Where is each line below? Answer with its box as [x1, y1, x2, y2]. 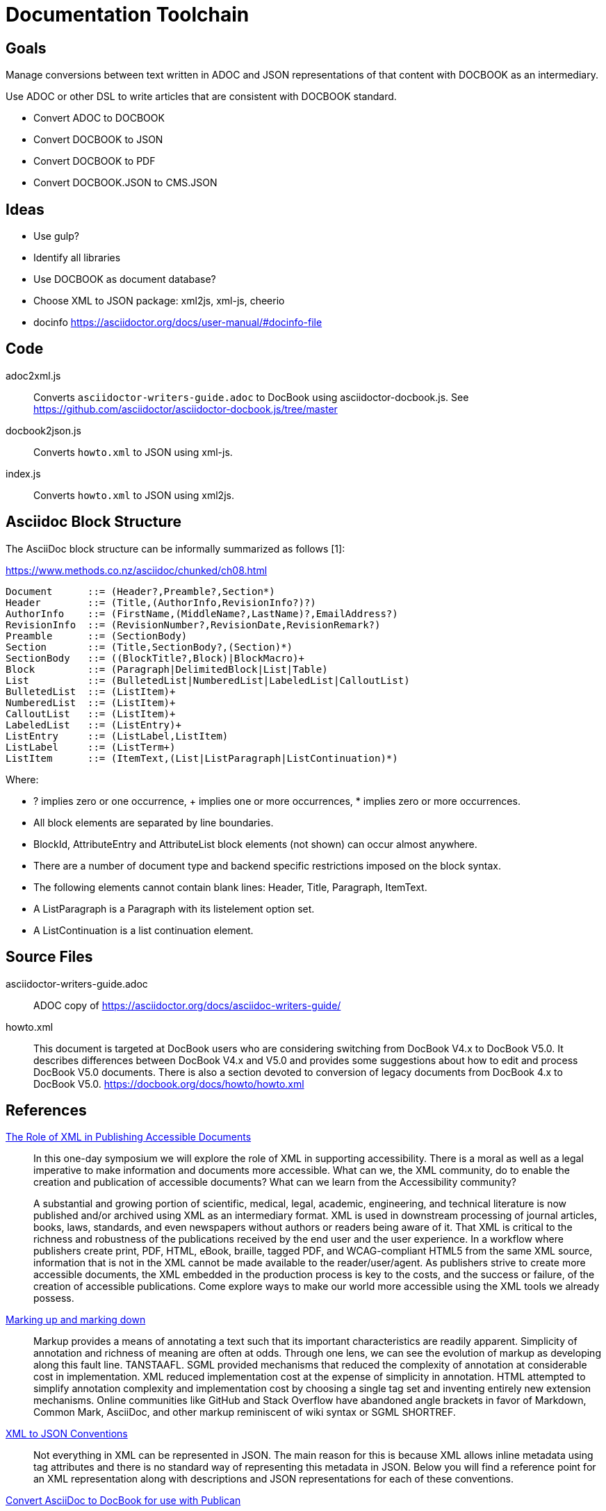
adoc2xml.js [6, 369, 61, 382]
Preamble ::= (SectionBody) [6, 630, 188, 642]
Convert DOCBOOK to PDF [33, 155, 156, 168]
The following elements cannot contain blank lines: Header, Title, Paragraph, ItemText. [33, 881, 427, 893]
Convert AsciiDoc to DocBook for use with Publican [6, 1494, 241, 1507]
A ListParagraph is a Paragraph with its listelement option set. [33, 902, 315, 915]
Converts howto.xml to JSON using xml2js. [33, 489, 234, 501]
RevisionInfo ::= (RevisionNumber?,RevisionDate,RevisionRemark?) [6, 619, 381, 630]
